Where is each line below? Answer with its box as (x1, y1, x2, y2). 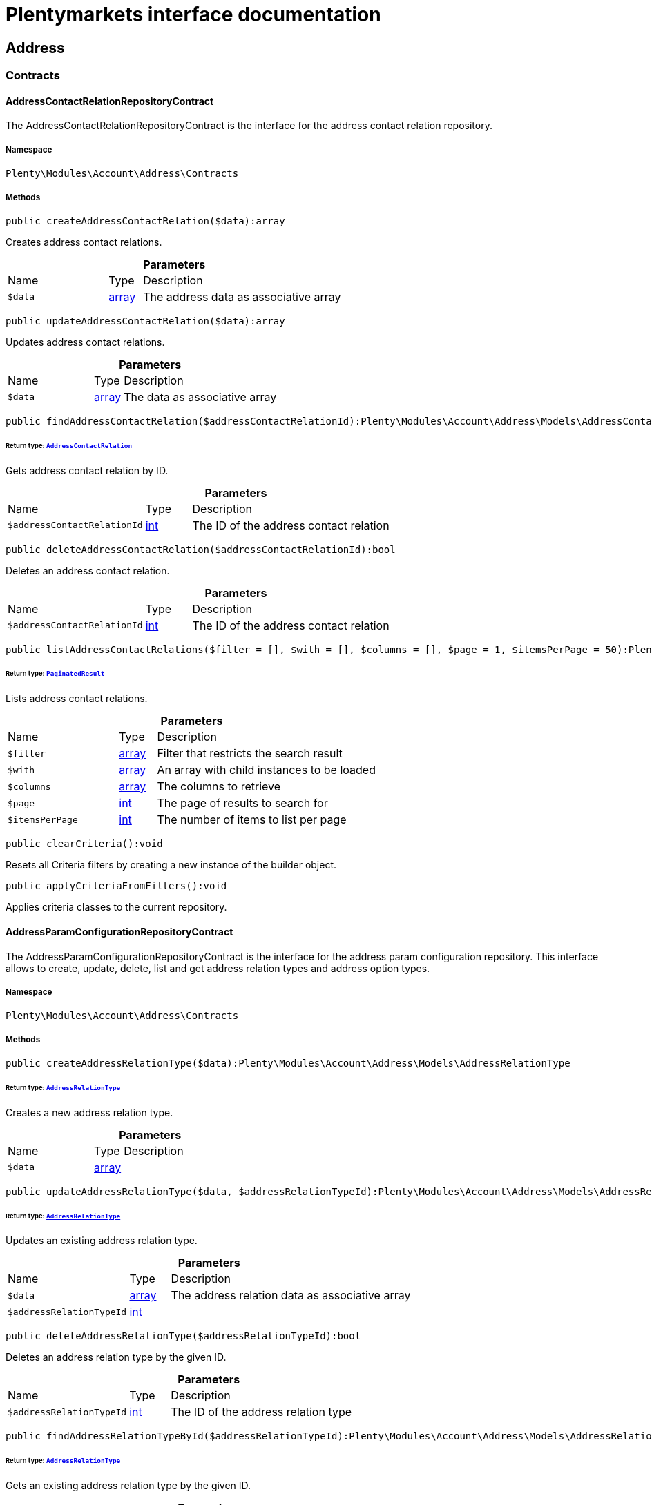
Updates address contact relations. (6, 336, 165, 348)
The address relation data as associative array (171, 1288, 411, 1303)
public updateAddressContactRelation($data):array (6, 315, 285, 327)
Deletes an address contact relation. (6, 564, 170, 576)
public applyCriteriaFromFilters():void (6, 880, 227, 892)
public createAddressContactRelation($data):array (6, 215, 285, 226)
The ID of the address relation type (171, 1405, 352, 1419)
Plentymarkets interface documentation (6, 3, 381, 26)
